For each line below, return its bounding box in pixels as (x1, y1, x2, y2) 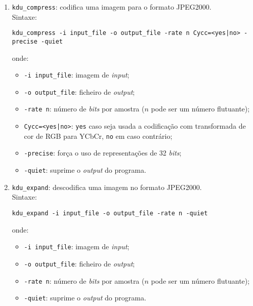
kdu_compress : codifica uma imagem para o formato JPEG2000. (12, 2, 212, 12)
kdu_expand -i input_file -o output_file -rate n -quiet (12, 210, 208, 217)
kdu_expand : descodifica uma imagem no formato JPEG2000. (12, 181, 202, 192)
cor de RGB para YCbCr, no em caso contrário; (24, 130, 173, 141)
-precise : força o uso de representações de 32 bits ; (24, 147, 182, 158)
